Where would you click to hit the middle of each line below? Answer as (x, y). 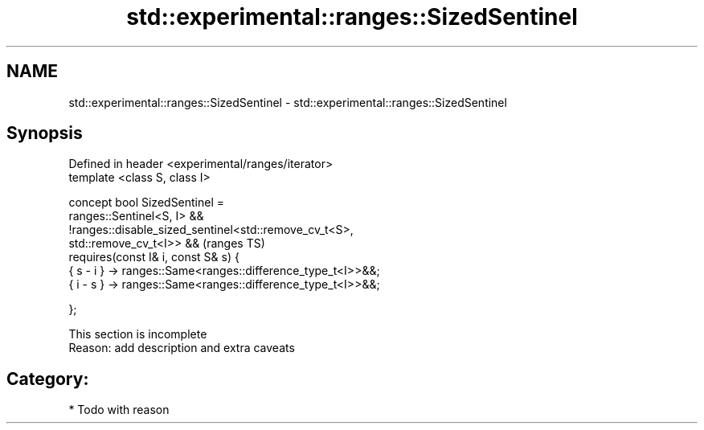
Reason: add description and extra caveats (182, 348)
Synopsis (45, 133)
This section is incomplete (138, 334)
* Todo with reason (119, 410)
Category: (48, 379)
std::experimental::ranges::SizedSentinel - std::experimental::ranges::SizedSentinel (288, 102)
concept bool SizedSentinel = (147, 203)
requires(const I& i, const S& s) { (154, 257)
